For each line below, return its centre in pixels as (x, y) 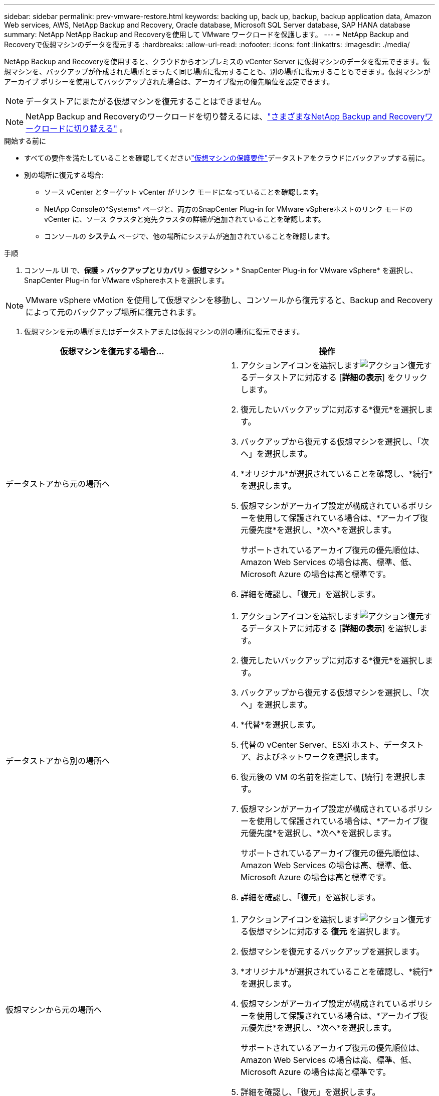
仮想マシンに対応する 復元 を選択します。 (327, 931)
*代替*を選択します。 (280, 725)
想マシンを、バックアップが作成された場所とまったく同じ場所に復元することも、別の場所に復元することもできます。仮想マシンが (217, 72)
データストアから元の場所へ (58, 484)
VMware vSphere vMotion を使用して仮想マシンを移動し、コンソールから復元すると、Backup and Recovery (229, 300)
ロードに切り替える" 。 (85, 128)
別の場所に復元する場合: (64, 175)
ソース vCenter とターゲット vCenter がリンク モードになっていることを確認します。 (183, 192)
